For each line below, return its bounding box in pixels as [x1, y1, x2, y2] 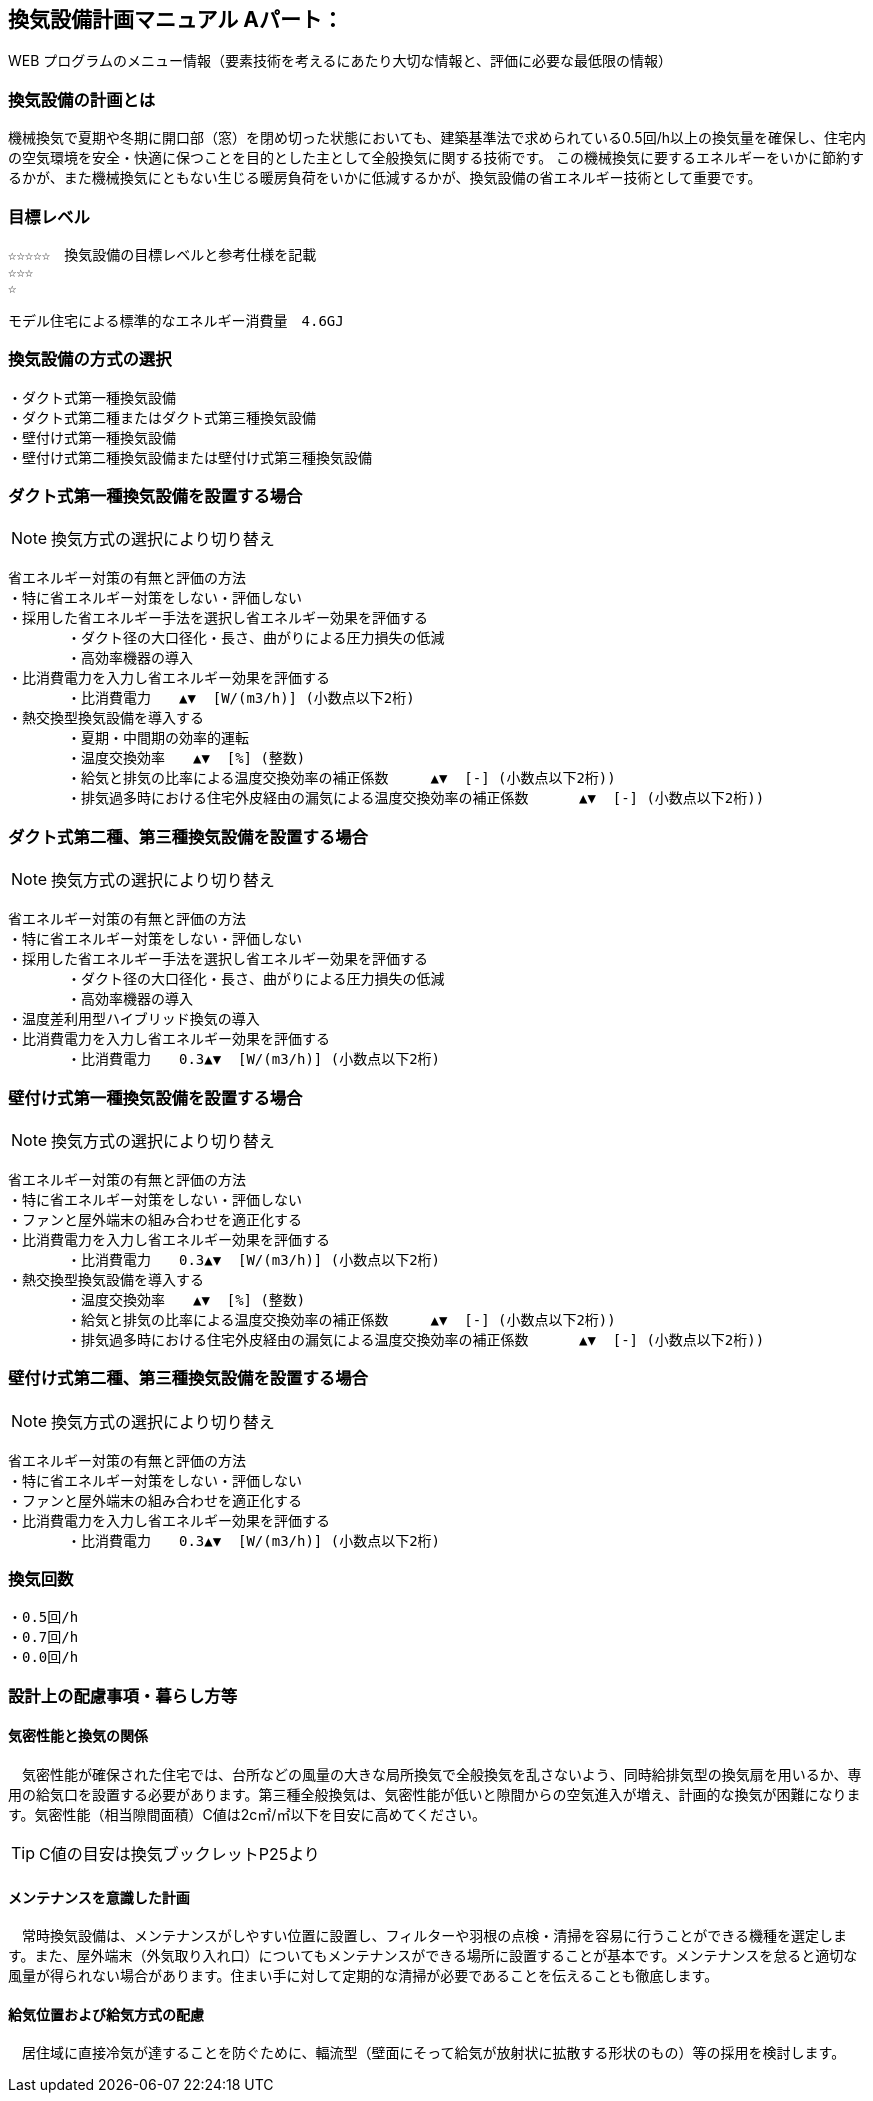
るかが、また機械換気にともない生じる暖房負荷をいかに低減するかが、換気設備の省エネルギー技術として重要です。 [8, 169, 762, 187]
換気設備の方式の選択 [8, 349, 172, 370]
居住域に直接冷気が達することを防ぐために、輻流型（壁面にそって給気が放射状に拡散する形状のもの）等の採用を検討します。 [21, 2044, 846, 2062]
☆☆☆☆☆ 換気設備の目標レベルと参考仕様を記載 [8, 246, 317, 263]
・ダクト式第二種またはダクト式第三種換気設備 [8, 409, 316, 426]
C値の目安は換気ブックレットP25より [39, 1844, 320, 1865]
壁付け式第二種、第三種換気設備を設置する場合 [8, 1368, 368, 1389]
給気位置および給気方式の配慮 [8, 2005, 204, 2023]
